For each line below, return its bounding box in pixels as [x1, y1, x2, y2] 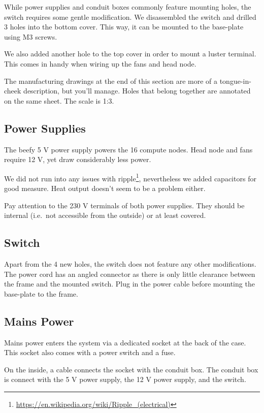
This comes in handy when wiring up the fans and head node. [4, 58, 196, 69]
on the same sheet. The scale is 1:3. [4, 95, 114, 106]
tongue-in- [219, 75, 251, 86]
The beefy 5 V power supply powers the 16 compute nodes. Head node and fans [4, 144, 253, 154]
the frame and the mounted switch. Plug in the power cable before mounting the [4, 278, 255, 289]
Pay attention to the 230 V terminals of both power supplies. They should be [4, 200, 245, 210]
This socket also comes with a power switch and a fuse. [4, 347, 176, 358]
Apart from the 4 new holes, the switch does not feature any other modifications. [4, 258, 256, 269]
